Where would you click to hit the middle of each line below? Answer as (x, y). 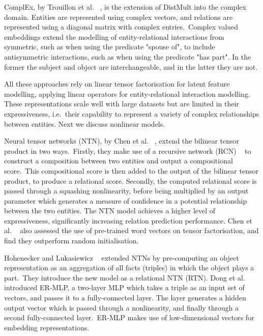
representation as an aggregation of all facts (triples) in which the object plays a (129, 268)
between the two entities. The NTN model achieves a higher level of (110, 211)
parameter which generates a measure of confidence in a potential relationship (126, 200)
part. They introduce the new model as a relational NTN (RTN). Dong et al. (125, 277)
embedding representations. (47, 327)
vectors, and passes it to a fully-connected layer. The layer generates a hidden (125, 298)
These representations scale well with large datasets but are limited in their (122, 104)
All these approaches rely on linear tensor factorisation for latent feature (117, 84)
